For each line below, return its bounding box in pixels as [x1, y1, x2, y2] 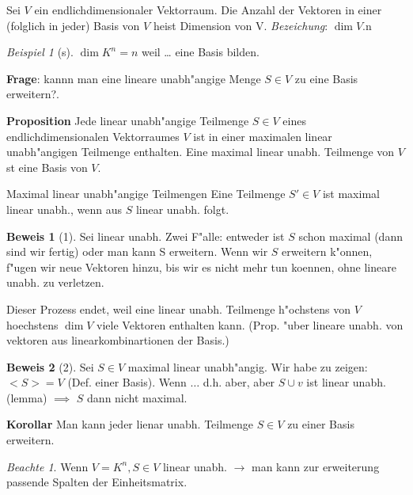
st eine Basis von [6, 158, 88, 175]
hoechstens [6, 316, 59, 333]
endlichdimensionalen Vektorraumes [6, 128, 180, 144]
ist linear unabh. [306, 374, 386, 390]
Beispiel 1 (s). [6, 44, 74, 60]
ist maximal [322, 185, 380, 202]
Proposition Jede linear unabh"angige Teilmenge [6, 112, 249, 128]
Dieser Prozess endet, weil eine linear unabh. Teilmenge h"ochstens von [6, 300, 351, 317]
